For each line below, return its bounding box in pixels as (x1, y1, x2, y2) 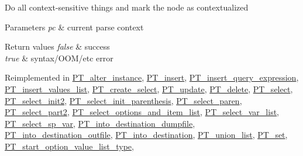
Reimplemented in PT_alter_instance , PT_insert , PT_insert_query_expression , (5, 71, 299, 84)
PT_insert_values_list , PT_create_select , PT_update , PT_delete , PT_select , (5, 82, 293, 95)
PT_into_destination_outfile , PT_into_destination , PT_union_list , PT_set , (5, 129, 288, 141)
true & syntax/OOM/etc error (5, 51, 113, 64)
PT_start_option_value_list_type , (5, 140, 134, 152)
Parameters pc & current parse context (5, 20, 144, 33)
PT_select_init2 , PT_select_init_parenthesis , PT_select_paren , (5, 94, 242, 106)
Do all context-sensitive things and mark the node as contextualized (5, 1, 249, 13)
